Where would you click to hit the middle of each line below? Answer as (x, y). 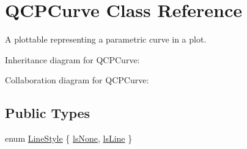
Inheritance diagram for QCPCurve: (72, 59)
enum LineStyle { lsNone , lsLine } (69, 138)
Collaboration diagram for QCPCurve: (77, 80)
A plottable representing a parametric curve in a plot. (106, 39)
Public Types (48, 113)
